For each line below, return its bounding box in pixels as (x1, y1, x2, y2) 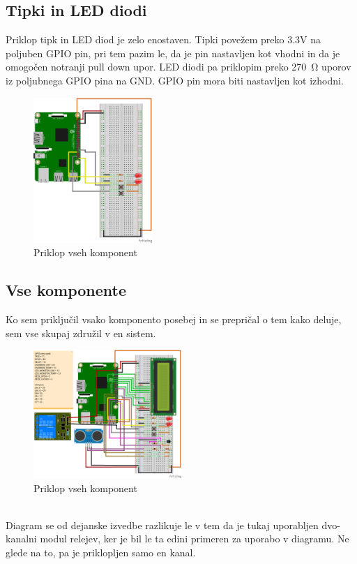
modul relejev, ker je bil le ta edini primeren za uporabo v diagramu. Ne (40, 531, 349, 546)
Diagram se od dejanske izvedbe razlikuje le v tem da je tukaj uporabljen (6, 517, 319, 532)
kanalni (6, 531, 37, 546)
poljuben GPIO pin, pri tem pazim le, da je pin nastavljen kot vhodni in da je (6, 45, 340, 60)
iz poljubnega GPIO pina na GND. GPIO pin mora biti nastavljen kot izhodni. (6, 73, 344, 87)
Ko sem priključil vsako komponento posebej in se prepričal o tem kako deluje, (6, 311, 342, 326)
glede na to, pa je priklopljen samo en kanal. (6, 544, 196, 559)
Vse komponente (6, 279, 126, 301)
